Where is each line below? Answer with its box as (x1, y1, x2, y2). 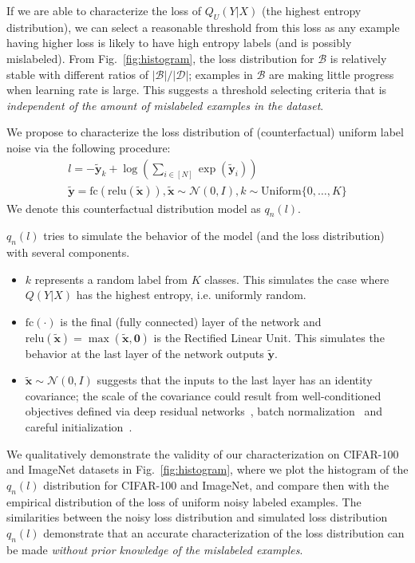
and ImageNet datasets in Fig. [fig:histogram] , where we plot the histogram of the (6, 461, 409, 478)
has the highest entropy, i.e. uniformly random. (76, 286, 306, 303)
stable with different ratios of (6, 65, 148, 82)
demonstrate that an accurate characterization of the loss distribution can (43, 524, 405, 541)
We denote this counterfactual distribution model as (6, 199, 261, 216)
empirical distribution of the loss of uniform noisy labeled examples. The (6, 493, 362, 510)
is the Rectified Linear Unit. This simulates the (153, 329, 385, 345)
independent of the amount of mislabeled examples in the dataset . (6, 96, 324, 113)
